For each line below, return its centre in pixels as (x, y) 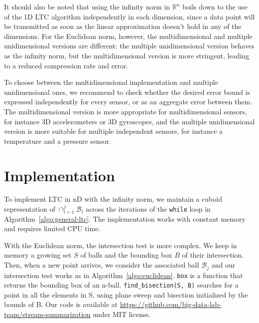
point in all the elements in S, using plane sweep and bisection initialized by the (126, 294)
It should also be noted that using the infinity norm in (87, 6)
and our (223, 265)
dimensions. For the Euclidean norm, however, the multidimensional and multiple (128, 36)
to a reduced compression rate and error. (66, 65)
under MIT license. (122, 314)
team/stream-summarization (47, 314)
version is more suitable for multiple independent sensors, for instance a (114, 131)
